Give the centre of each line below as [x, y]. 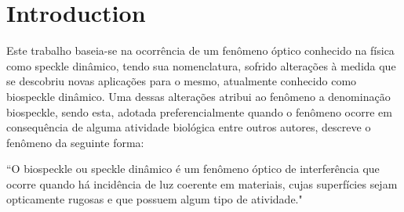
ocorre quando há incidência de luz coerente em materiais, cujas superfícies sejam [202, 183]
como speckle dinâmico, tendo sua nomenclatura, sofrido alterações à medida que [201, 65]
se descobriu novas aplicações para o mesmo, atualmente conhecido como [182, 81]
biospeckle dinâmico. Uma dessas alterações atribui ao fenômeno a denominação [198, 96]
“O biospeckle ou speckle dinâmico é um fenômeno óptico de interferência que [193, 169]
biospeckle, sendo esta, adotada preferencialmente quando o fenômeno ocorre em [199, 111]
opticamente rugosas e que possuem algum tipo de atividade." [155, 199]
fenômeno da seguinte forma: [75, 142]
